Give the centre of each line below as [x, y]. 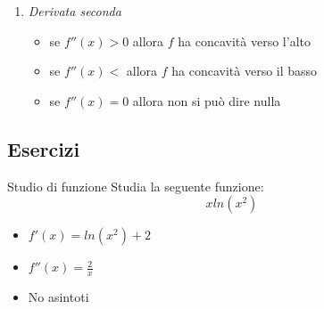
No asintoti [58, 297]
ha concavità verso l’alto [244, 41]
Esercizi [44, 148]
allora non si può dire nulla [207, 100]
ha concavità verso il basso [245, 71]
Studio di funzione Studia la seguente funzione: [136, 186]
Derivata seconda [75, 11]
